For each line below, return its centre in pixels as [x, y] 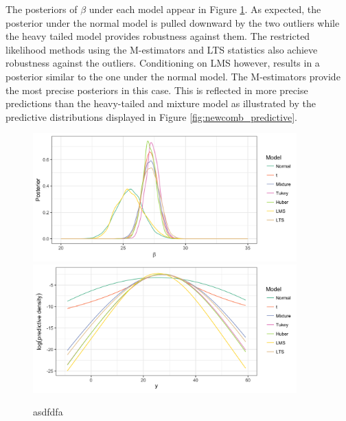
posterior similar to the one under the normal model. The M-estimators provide [173, 76]
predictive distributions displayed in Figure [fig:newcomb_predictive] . [151, 116]
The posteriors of [42, 9]
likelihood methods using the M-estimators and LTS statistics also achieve [162, 49]
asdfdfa [48, 412]
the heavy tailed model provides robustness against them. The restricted [158, 36]
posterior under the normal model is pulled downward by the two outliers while [173, 22]
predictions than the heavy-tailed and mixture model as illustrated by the [161, 103]
